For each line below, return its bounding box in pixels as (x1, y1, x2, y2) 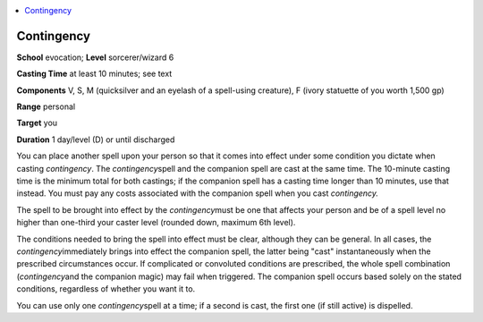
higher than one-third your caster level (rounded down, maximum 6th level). (16, 217, 296, 228)
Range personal (16, 101, 76, 112)
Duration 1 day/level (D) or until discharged (16, 134, 175, 145)
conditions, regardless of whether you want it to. (16, 284, 196, 294)
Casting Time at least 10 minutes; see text (16, 68, 173, 80)
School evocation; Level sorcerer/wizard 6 (16, 52, 174, 63)
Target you (16, 117, 58, 129)
